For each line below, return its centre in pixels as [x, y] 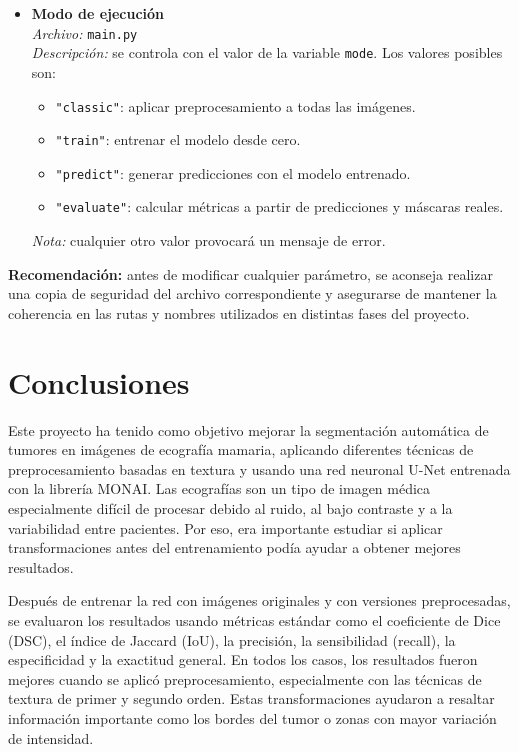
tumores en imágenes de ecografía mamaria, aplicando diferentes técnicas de [241, 449]
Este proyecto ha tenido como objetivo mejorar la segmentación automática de [248, 429]
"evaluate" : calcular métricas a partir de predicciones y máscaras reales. [279, 206]
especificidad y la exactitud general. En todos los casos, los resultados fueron [243, 659]
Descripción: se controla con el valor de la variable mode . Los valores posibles [267, 52]
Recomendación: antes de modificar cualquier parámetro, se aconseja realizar [250, 273]
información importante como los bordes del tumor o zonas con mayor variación [252, 717]
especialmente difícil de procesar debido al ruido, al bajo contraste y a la [230, 508]
